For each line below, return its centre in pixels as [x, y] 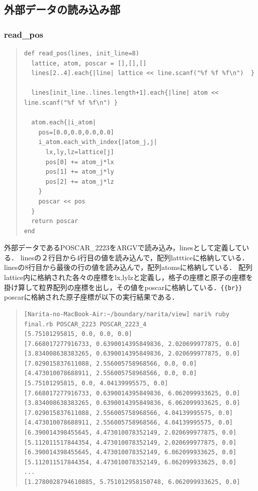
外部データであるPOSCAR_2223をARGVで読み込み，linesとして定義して [123, 248]
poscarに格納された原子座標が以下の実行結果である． [92, 297]
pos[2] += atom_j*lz [80, 182]
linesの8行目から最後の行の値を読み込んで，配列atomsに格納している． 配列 [128, 267]
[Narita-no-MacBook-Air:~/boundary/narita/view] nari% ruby [126, 314]
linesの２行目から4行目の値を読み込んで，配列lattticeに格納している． [135, 257]
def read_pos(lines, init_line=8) [81, 53]
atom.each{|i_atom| [64, 123]
